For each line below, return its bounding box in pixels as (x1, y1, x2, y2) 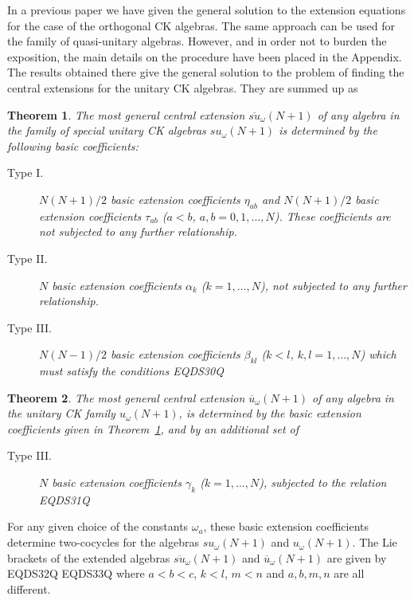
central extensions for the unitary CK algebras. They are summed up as (7, 79, 358, 96)
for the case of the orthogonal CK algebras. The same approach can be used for (7, 17, 395, 33)
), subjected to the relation (259, 474, 387, 491)
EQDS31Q (39, 491, 90, 508)
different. (7, 580, 51, 597)
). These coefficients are (274, 207, 391, 224)
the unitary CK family (7, 405, 115, 422)
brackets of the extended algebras (7, 549, 170, 566)
